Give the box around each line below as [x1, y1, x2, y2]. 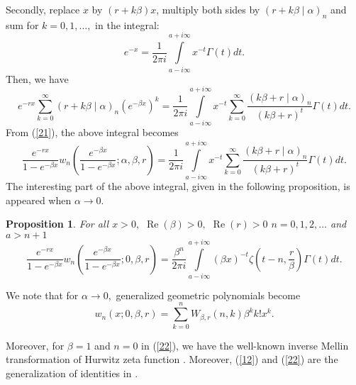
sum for [6, 17, 39, 32]
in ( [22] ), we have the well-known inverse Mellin [141, 337, 349, 352]
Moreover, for [6, 337, 65, 352]
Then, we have [6, 71, 69, 86]
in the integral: [95, 17, 160, 32]
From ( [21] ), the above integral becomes [6, 125, 179, 140]
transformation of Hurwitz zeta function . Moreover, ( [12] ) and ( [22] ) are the [6, 352, 338, 367]
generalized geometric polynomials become [116, 287, 301, 302]
